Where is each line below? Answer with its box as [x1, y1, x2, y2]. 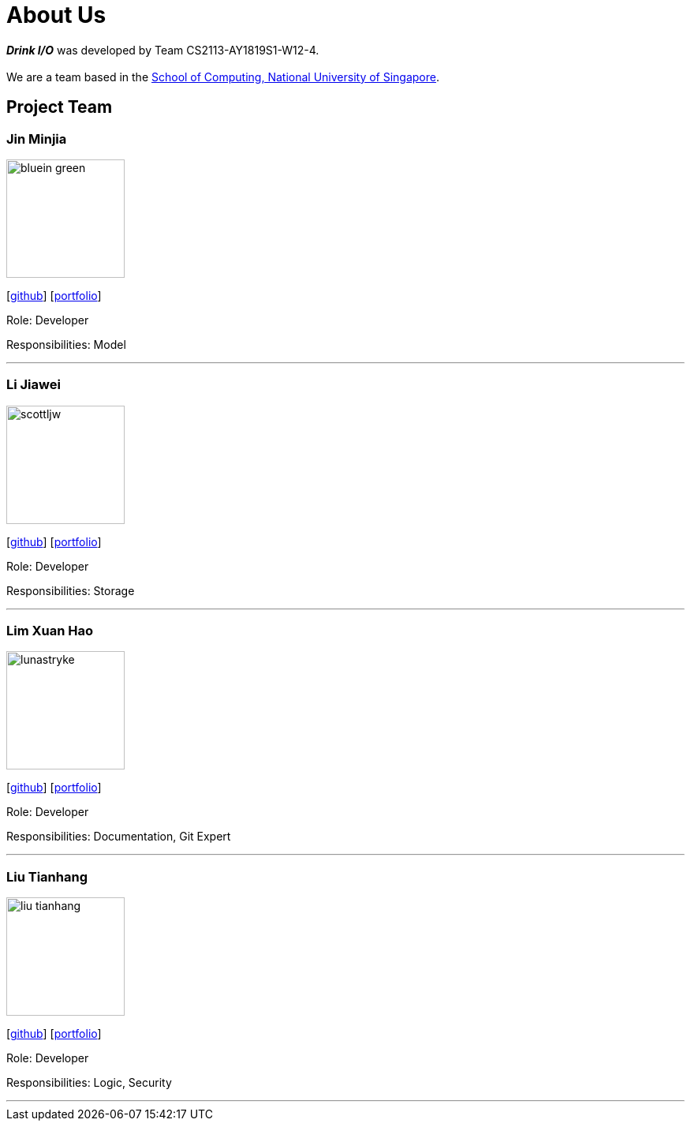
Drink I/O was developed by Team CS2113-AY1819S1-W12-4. [6, 43, 319, 57]
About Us [6, 2, 106, 28]
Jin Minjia [6, 130, 67, 147]
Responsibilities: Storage [6, 583, 135, 597]
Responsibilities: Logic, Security [6, 1076, 172, 1090]
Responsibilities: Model [6, 337, 126, 351]
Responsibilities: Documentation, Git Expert [6, 829, 231, 844]
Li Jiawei [6, 376, 61, 393]
